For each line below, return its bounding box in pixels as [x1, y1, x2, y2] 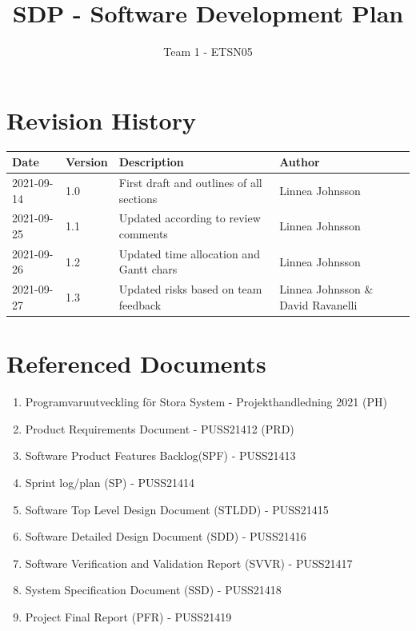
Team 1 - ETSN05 [163, 43, 253, 60]
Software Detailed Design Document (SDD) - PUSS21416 [25, 528, 306, 545]
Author [279, 154, 320, 170]
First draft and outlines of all [118, 174, 262, 190]
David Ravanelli [279, 296, 358, 313]
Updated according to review [118, 210, 261, 226]
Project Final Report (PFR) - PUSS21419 [25, 608, 232, 625]
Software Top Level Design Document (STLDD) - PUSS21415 [25, 501, 329, 517]
